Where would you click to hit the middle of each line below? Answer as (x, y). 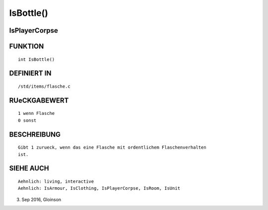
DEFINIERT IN (30, 74)
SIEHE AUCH (29, 168)
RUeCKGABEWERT (39, 100)
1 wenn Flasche (36, 113)
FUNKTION (27, 46)
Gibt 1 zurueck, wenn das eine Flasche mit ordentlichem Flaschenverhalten (112, 148)
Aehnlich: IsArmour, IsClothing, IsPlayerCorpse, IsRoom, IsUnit (99, 188)
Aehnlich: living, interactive (56, 181)
